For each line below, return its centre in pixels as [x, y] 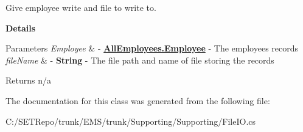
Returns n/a [28, 80]
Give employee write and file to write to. [81, 7]
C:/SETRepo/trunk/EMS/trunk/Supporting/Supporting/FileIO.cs [131, 121]
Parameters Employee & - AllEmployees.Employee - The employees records [152, 48]
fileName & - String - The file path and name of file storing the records [140, 60]
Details [21, 28]
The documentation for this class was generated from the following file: [138, 100]
